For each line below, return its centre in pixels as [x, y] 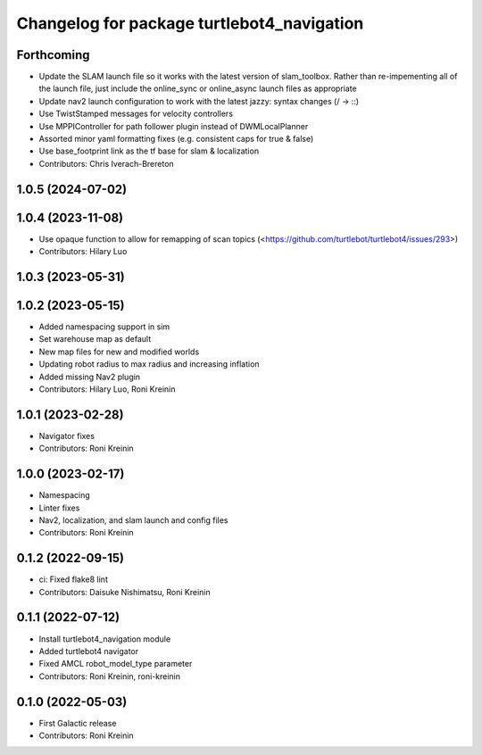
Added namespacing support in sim [104, 327]
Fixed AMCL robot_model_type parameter [116, 664]
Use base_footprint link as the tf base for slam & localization [149, 151]
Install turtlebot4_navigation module [105, 639]
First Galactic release [78, 723]
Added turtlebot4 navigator [89, 651]
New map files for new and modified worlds [119, 352]
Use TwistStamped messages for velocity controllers [136, 114]
